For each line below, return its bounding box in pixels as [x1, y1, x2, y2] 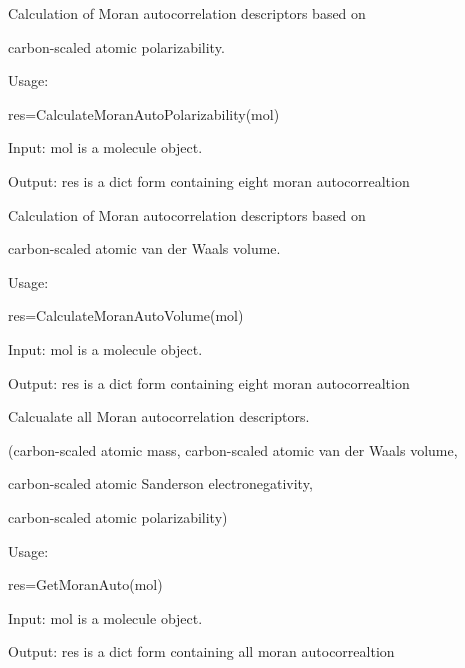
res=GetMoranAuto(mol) [8, 574, 163, 595]
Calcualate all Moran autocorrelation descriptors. [8, 406, 310, 427]
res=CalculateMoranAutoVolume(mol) [8, 305, 244, 326]
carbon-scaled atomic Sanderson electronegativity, [8, 473, 313, 494]
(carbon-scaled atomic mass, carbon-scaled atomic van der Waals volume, [8, 439, 458, 460]
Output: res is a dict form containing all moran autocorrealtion [8, 641, 395, 662]
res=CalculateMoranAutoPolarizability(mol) [8, 103, 280, 124]
